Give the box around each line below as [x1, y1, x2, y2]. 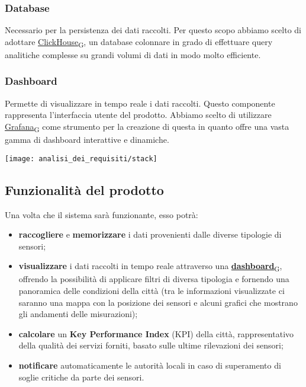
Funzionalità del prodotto [5, 180, 164, 199]
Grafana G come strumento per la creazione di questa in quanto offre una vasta [5, 120, 289, 134]
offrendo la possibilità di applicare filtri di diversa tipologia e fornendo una [18, 273, 289, 285]
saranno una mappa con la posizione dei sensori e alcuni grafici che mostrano [18, 296, 298, 308]
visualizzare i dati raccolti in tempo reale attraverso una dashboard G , [18, 260, 282, 274]
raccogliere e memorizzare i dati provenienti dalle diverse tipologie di [18, 228, 282, 241]
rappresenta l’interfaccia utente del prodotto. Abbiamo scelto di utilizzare [5, 108, 272, 121]
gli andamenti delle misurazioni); [18, 308, 138, 320]
